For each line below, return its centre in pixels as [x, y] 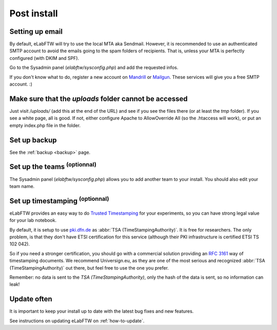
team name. [22, 186]
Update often [31, 299]
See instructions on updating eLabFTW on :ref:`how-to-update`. [77, 321]
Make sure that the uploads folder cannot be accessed [98, 99]
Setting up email [36, 32]
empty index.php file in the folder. [45, 125]
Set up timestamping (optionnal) [60, 200]
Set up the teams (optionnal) [53, 166]
